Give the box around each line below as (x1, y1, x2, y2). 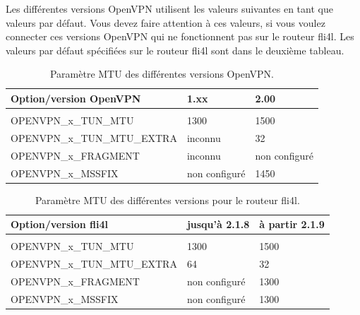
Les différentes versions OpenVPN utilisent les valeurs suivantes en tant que (6, 1, 333, 16)
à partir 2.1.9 (259, 217, 325, 232)
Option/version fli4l (11, 217, 108, 232)
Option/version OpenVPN (11, 90, 141, 105)
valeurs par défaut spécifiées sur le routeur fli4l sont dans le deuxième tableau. (6, 42, 344, 57)
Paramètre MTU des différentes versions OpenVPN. (49, 66, 274, 81)
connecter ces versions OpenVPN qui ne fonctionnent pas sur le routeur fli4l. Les (6, 29, 354, 44)
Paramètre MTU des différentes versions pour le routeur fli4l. (35, 192, 300, 207)
